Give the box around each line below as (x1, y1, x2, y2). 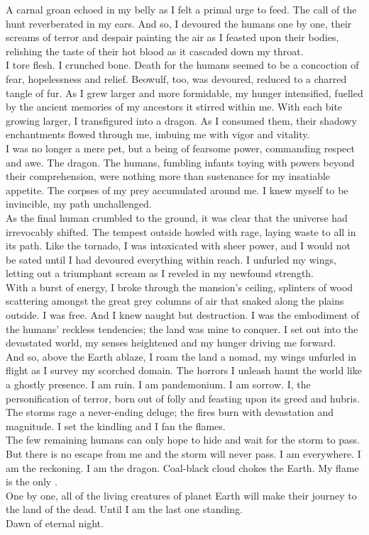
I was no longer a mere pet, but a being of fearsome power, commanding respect (6, 140, 355, 155)
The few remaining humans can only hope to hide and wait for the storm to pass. (6, 432, 360, 447)
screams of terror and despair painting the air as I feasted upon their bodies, (6, 30, 339, 45)
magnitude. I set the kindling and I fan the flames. (6, 418, 226, 433)
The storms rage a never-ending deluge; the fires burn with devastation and (6, 405, 334, 419)
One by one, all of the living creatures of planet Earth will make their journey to (6, 488, 357, 502)
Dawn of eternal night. (6, 515, 104, 530)
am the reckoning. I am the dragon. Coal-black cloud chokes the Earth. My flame (6, 460, 359, 475)
